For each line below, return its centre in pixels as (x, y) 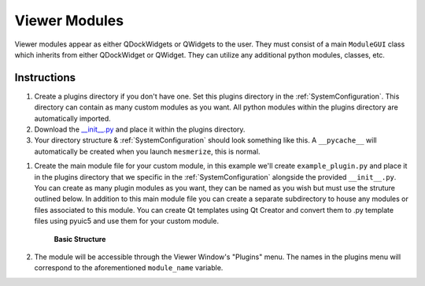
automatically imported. (73, 118)
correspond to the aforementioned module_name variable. (129, 268)
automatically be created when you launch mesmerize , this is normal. (147, 151)
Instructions (45, 78)
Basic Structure (80, 239)
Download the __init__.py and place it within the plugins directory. (140, 129)
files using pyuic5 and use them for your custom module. (127, 221)
